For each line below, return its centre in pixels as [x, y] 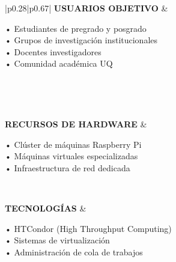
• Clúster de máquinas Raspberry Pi [73, 144]
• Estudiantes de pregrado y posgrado [76, 28]
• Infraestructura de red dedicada [68, 167]
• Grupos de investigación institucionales [81, 40]
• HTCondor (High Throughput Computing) [88, 228]
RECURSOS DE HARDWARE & [76, 124]
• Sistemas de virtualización [57, 240]
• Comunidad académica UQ [59, 63]
